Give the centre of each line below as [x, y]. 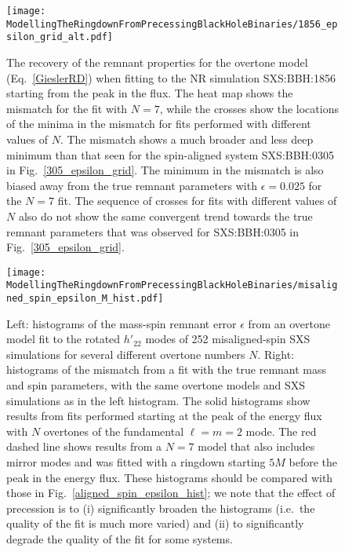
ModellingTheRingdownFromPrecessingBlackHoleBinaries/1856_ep [172, 24]
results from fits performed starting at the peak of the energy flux [164, 416]
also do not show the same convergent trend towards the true [165, 216]
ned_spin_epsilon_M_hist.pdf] [85, 298]
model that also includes [256, 446]
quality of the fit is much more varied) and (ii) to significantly [155, 523]
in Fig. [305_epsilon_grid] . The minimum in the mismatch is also [165, 170]
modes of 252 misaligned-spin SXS [228, 339]
